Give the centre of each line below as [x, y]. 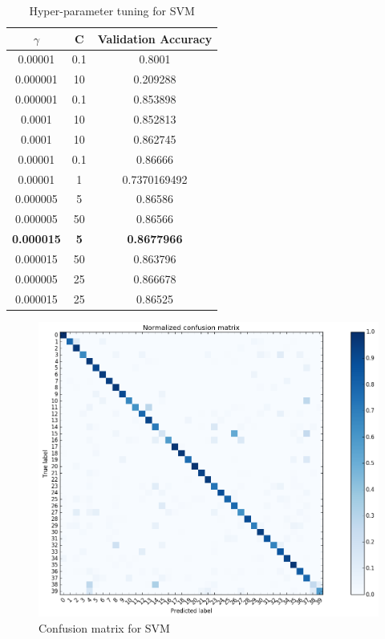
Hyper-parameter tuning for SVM [112, 10]
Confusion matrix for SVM [104, 627]
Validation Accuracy [155, 38]
